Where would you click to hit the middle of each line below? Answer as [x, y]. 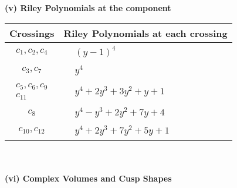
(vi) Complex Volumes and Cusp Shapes [88, 178]
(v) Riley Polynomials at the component [88, 8]
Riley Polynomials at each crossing [145, 33]
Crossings [32, 33]
